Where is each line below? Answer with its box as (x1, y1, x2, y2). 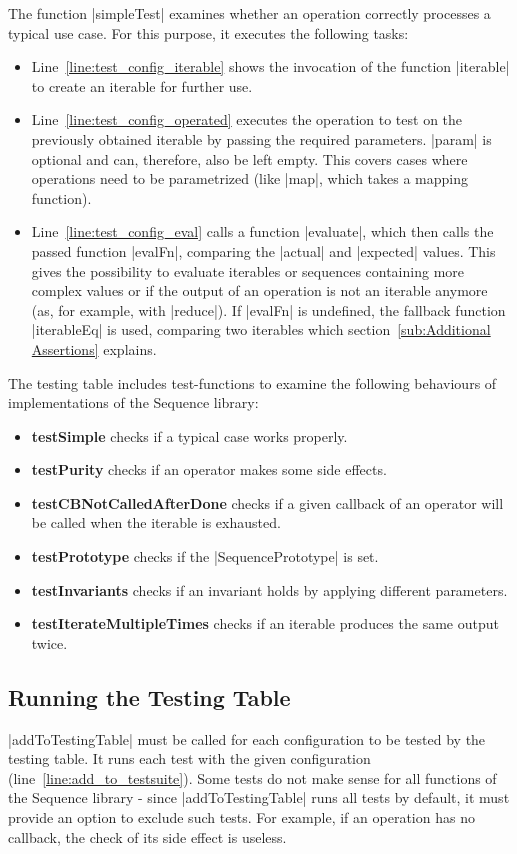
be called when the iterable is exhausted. (31, 512, 281, 533)
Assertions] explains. (31, 338, 157, 359)
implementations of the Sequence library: (8, 392, 259, 413)
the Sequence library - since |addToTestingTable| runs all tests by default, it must (8, 787, 510, 808)
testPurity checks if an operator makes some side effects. (31, 459, 387, 480)
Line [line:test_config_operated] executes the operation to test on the (31, 109, 463, 130)
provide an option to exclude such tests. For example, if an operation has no (8, 807, 475, 828)
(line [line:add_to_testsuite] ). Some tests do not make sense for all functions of (8, 767, 497, 788)
